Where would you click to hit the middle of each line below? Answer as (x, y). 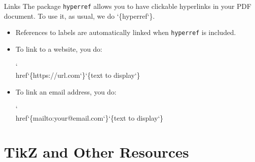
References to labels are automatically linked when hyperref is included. (126, 32)
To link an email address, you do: (66, 91)
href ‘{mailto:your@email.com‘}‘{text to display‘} (90, 117)
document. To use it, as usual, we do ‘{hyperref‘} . (79, 16)
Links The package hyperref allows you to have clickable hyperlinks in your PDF (128, 6)
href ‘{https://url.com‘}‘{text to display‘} (78, 75)
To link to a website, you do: (59, 49)
